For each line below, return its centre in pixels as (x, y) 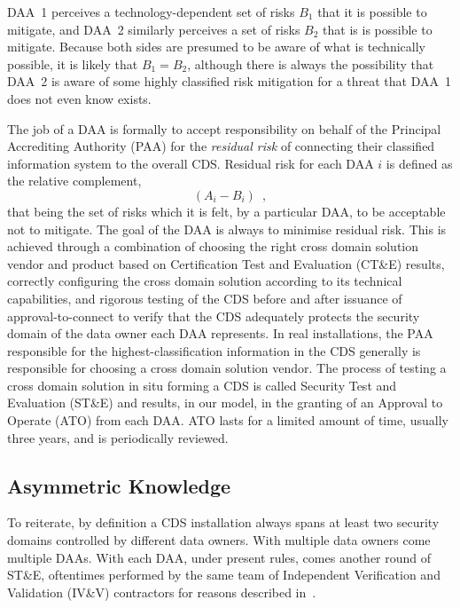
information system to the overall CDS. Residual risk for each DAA (191, 163)
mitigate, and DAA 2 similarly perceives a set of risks (154, 29)
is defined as (419, 163)
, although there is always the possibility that (311, 63)
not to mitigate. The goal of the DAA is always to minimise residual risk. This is (227, 229)
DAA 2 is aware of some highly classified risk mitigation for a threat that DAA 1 (230, 81)
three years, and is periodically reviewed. (118, 437)
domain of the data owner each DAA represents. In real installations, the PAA (220, 333)
